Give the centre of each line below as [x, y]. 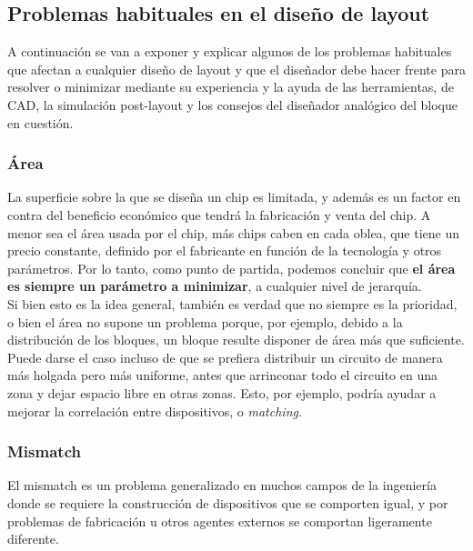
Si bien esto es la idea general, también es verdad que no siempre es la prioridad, [232, 303]
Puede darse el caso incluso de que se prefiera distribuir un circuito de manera [225, 357]
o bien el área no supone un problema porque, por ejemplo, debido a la [205, 321]
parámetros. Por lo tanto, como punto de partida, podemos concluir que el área [231, 268]
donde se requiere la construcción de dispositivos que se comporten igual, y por [228, 502]
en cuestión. [40, 122]
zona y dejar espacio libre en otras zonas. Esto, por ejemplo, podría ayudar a [222, 392]
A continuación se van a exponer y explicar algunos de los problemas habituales [230, 51]
